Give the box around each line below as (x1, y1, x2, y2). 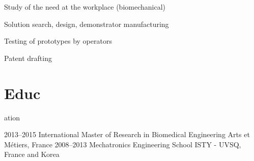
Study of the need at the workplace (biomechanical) (4, 2, 165, 12)
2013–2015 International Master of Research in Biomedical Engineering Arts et (4, 129, 250, 140)
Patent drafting (4, 52, 52, 63)
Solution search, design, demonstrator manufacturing (4, 18, 169, 29)
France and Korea (4, 149, 60, 159)
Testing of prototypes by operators (4, 36, 112, 46)
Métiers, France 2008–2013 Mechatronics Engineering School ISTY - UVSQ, (4, 139, 241, 149)
